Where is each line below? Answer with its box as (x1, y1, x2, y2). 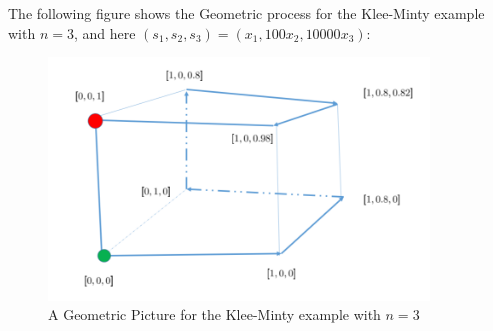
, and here (73, 22, 136, 43)
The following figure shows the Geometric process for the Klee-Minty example (8, 3, 485, 23)
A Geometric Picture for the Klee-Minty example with (48, 304, 381, 325)
